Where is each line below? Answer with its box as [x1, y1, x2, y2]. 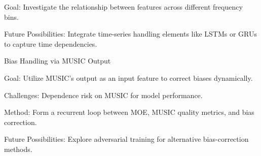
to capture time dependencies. [4, 38, 97, 49]
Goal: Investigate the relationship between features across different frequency [4, 2, 243, 12]
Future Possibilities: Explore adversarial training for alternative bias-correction [4, 134, 249, 144]
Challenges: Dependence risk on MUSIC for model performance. [4, 89, 203, 100]
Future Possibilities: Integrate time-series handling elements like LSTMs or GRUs [4, 28, 257, 39]
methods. [4, 143, 32, 154]
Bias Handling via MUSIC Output [4, 55, 111, 66]
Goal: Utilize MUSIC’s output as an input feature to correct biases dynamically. [4, 72, 253, 83]
